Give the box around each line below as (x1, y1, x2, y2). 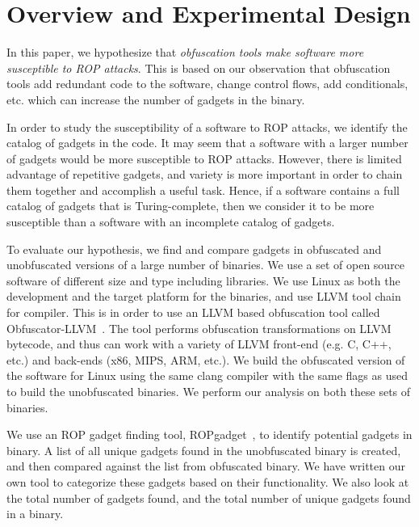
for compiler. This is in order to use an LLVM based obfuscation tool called (6, 304, 380, 321)
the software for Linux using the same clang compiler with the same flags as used (6, 367, 409, 384)
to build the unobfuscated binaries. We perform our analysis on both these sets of (6, 383, 411, 399)
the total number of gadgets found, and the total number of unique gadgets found (6, 489, 411, 506)
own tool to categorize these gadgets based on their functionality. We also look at (6, 473, 409, 490)
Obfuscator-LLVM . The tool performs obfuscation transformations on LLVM (6, 319, 392, 336)
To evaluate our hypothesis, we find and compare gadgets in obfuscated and (6, 240, 382, 257)
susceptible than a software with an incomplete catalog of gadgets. (6, 213, 335, 230)
